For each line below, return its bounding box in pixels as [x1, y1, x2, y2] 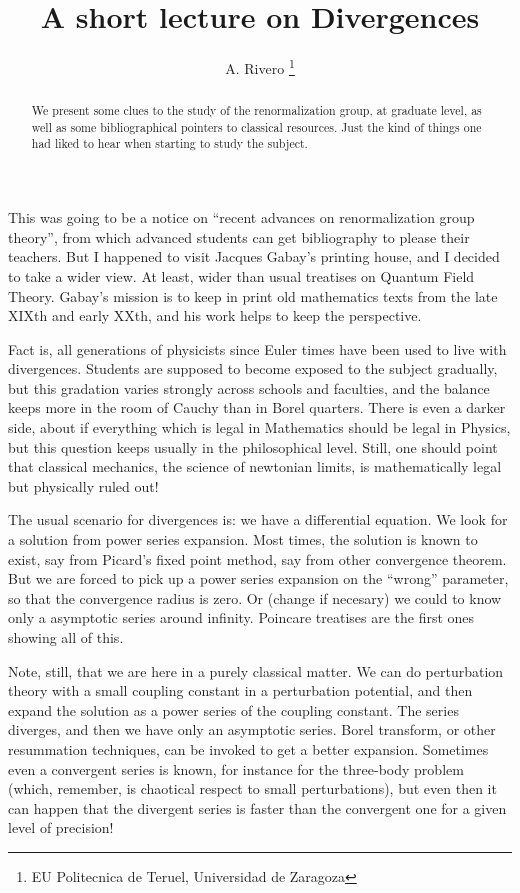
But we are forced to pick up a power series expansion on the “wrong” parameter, [8, 568, 509, 589]
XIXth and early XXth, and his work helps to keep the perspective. [8, 305, 422, 326]
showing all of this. [8, 627, 124, 648]
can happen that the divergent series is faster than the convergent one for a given [8, 797, 507, 818]
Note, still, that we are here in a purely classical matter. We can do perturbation [8, 660, 504, 681]
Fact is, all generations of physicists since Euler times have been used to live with [8, 338, 507, 359]
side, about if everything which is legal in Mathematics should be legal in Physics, [8, 417, 511, 438]
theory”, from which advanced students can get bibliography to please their [8, 226, 470, 247]
